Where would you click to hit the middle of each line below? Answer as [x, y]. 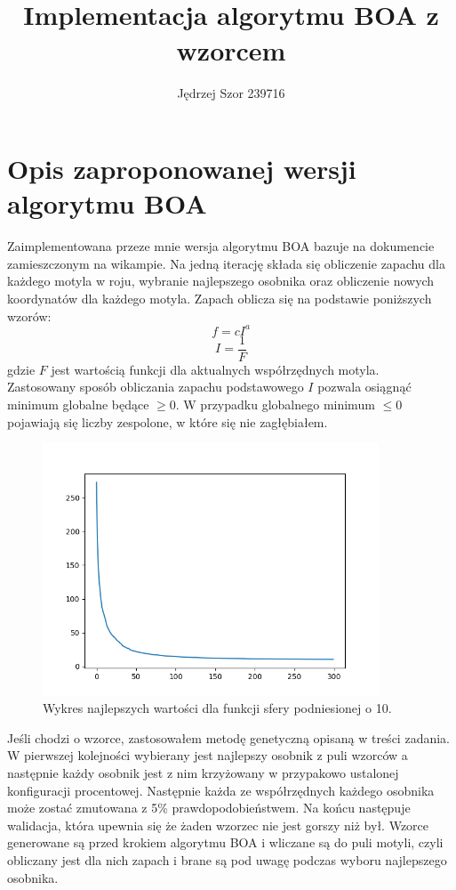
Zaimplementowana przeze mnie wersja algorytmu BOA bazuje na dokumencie [221, 246]
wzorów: [29, 316]
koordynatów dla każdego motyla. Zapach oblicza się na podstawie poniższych [220, 298]
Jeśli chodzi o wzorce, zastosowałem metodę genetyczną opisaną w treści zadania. [228, 737]
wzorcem [231, 49]
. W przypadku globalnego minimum [275, 404]
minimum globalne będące [78, 404]
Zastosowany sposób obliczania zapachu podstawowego [156, 387]
